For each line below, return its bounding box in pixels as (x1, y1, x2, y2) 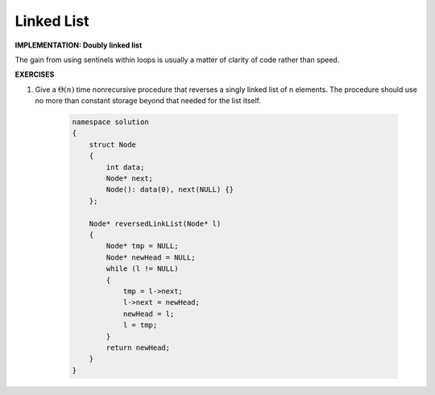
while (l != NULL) (106, 264, 179, 273)
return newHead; (106, 343, 171, 352)
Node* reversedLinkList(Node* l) (89, 218, 222, 228)
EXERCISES (14, 69, 55, 80)
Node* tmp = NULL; (106, 242, 179, 251)
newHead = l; (122, 309, 175, 318)
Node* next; (106, 174, 153, 183)
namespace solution (72, 118, 149, 127)
